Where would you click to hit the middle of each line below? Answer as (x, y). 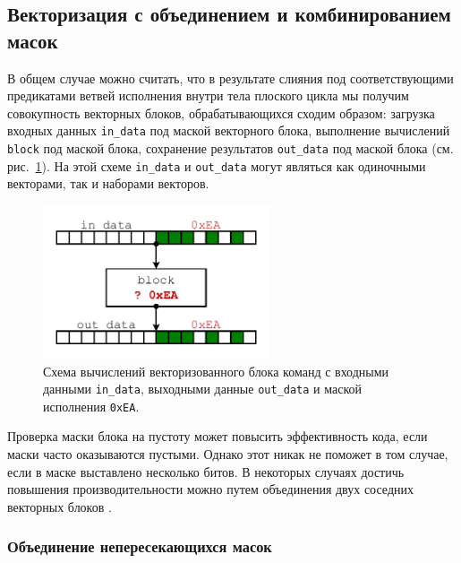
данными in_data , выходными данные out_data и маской (203, 389)
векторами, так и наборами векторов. (108, 183)
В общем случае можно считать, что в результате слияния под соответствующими (230, 78)
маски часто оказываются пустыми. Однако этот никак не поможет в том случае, (228, 454)
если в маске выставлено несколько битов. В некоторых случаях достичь (206, 471)
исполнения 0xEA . (91, 406)
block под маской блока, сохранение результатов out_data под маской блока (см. (230, 148)
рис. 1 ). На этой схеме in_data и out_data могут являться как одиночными (217, 165)
